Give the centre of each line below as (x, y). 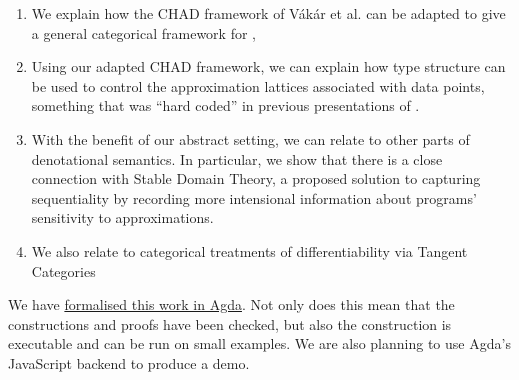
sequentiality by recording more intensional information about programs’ (254, 197)
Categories (63, 270)
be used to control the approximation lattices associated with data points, (258, 85)
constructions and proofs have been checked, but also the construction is (230, 323)
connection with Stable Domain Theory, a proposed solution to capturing (256, 178)
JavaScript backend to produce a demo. (129, 362)
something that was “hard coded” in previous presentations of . (225, 105)
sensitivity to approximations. (122, 217)
